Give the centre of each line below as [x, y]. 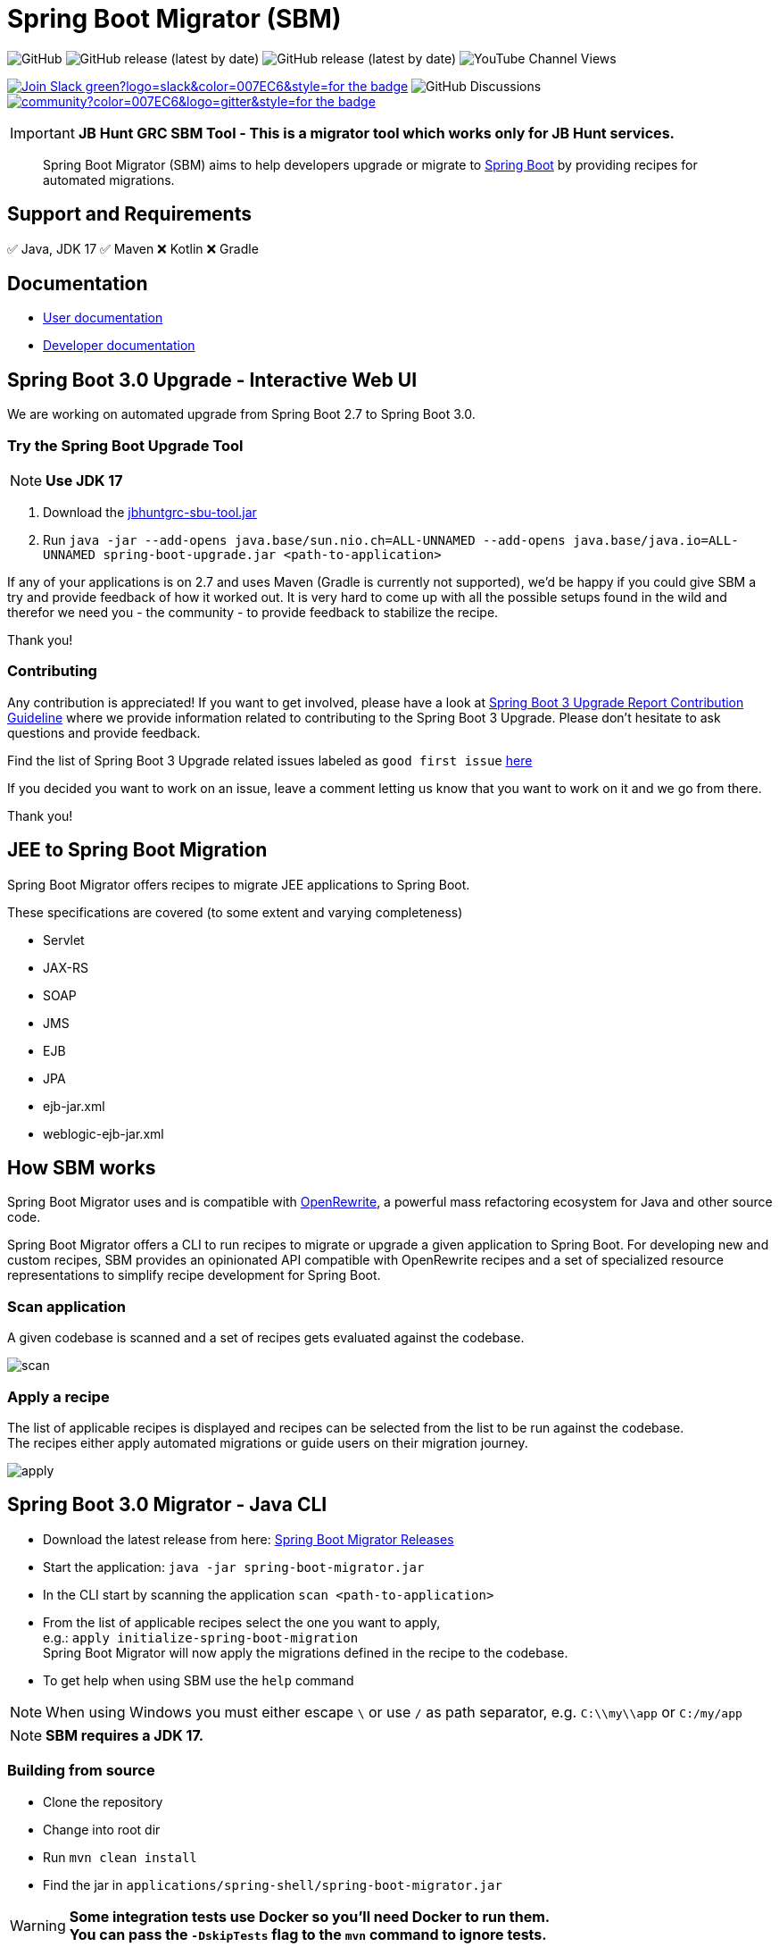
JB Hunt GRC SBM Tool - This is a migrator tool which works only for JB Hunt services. [376, 133]
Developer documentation [119, 346]
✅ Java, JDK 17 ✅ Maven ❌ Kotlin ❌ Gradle [133, 248]
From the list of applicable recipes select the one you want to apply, [242, 1622]
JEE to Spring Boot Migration [137, 850]
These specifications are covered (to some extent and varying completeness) [235, 912]
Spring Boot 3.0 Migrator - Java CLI [167, 1505]
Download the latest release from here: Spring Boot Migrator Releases [249, 1539]
